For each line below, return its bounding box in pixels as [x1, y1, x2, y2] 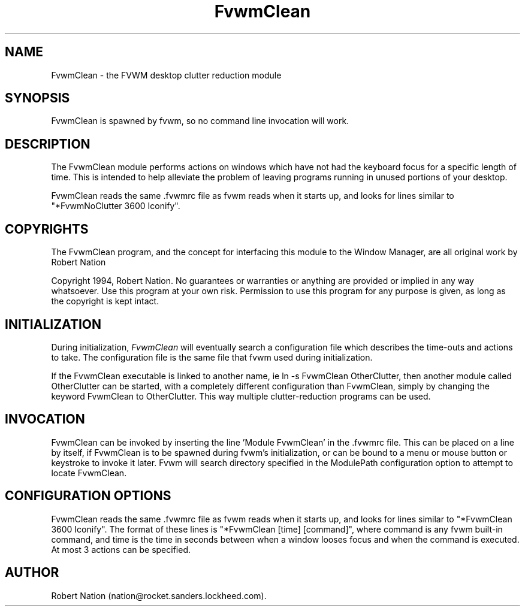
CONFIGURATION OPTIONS [5, 488, 171, 504]
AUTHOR [5, 565, 59, 580]
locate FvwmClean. [51, 467, 127, 478]
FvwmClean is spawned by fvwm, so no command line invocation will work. [51, 116, 349, 126]
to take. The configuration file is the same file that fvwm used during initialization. [51, 352, 373, 362]
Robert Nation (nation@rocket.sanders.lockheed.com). [51, 590, 267, 601]
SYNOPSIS [5, 90, 70, 106]
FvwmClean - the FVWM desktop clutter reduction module [51, 69, 282, 80]
